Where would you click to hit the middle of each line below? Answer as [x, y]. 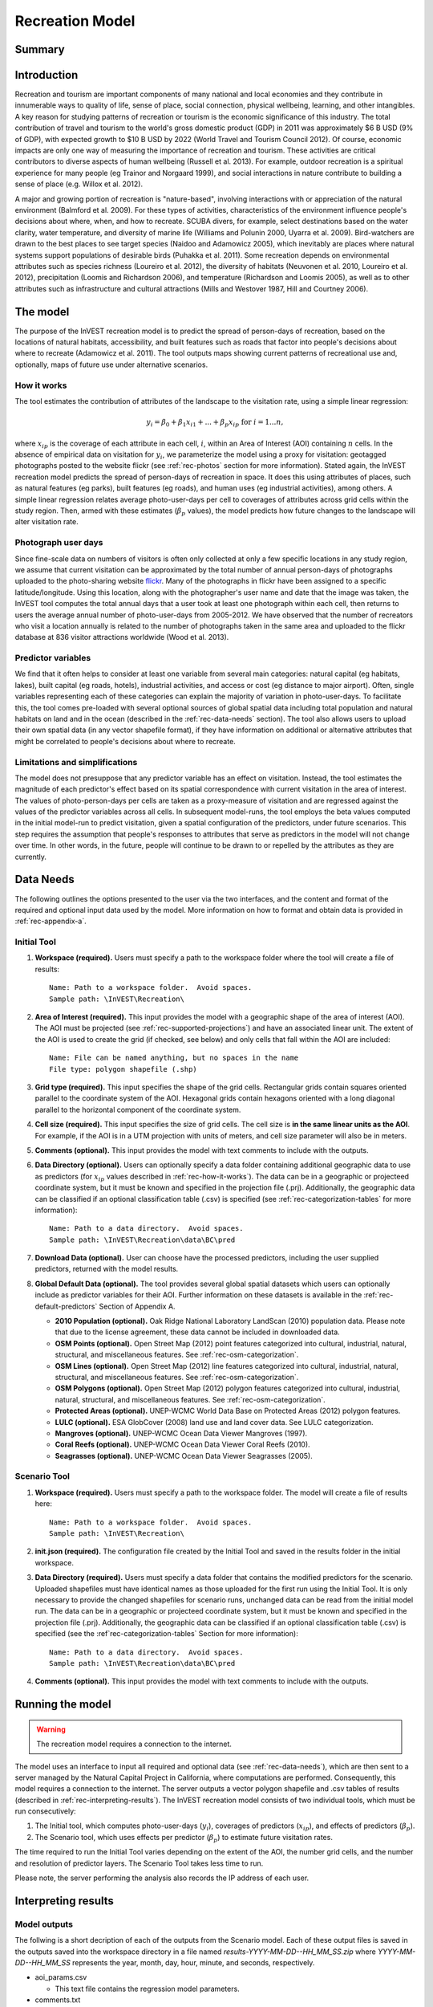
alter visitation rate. [47, 522]
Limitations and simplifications [76, 762]
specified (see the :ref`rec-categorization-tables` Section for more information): [166, 1634]
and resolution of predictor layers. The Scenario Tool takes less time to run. [139, 1863]
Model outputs [44, 1924]
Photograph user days [59, 543]
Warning [51, 1729]
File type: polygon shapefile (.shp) [123, 1069]
